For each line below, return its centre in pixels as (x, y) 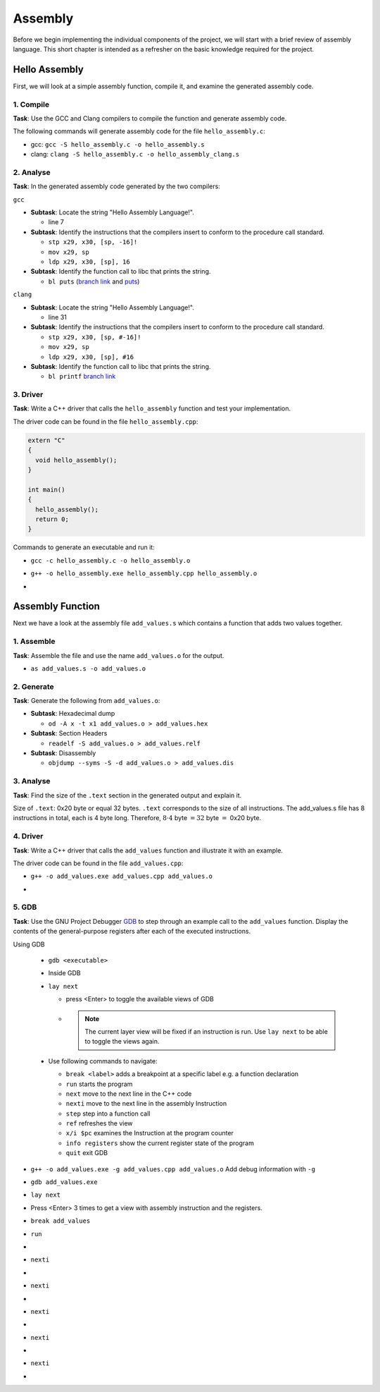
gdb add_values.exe (64, 1182)
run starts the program (99, 1084)
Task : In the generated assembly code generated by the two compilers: (117, 186)
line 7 (56, 222)
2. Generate (33, 686)
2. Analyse (32, 172)
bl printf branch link (82, 377)
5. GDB (25, 908)
